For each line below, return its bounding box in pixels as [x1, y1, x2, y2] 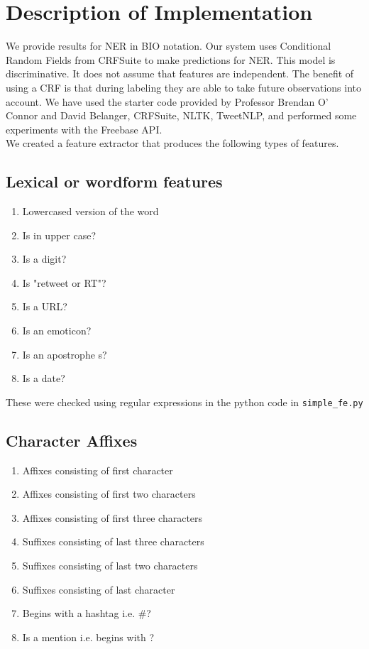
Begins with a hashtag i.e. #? [22, 606, 151, 621]
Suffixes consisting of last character [22, 582, 175, 596]
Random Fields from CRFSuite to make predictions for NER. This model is [6, 52, 336, 67]
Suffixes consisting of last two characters [22, 558, 198, 573]
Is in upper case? [22, 227, 97, 242]
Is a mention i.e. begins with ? [22, 629, 155, 644]
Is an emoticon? [22, 323, 92, 338]
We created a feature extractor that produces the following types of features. [6, 136, 339, 151]
